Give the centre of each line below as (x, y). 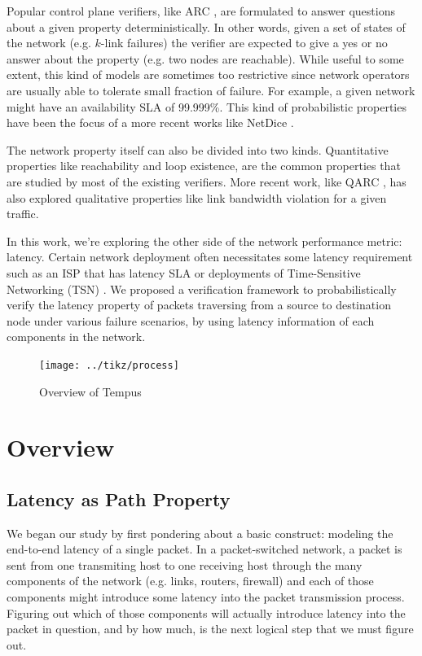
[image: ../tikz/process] (109, 365)
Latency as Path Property (119, 499)
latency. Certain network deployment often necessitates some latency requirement (210, 257)
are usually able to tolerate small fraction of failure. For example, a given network (211, 90)
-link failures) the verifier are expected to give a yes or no (244, 43)
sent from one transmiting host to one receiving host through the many (185, 564)
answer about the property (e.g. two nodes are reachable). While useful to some (205, 58)
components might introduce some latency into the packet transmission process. (206, 597)
